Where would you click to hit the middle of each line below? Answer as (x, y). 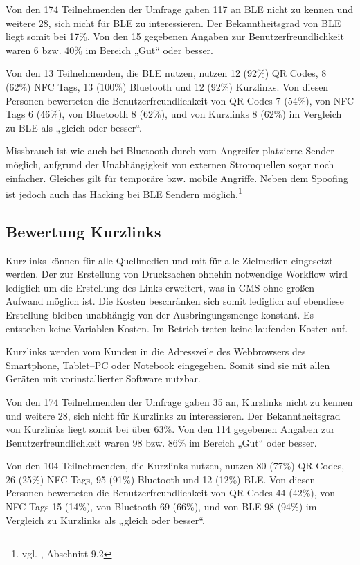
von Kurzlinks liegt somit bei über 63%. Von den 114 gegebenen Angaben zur (170, 429)
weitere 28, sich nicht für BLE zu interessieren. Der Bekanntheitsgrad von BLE (173, 23)
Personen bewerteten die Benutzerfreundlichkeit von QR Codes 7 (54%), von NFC (180, 100)
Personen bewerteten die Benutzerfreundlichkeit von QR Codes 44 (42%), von (171, 493)
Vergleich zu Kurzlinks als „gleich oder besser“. (105, 520)
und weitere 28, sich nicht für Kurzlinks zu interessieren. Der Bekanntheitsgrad (173, 415)
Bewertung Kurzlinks (83, 231)
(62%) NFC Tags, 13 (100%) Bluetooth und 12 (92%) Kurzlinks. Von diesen (167, 86)
